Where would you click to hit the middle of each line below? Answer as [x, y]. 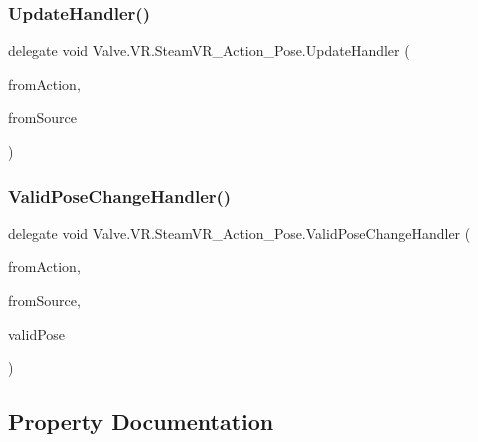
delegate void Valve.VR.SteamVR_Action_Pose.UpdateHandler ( [209, 50]
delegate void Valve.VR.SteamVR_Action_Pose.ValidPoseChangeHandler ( [239, 232]
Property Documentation [141, 421]
